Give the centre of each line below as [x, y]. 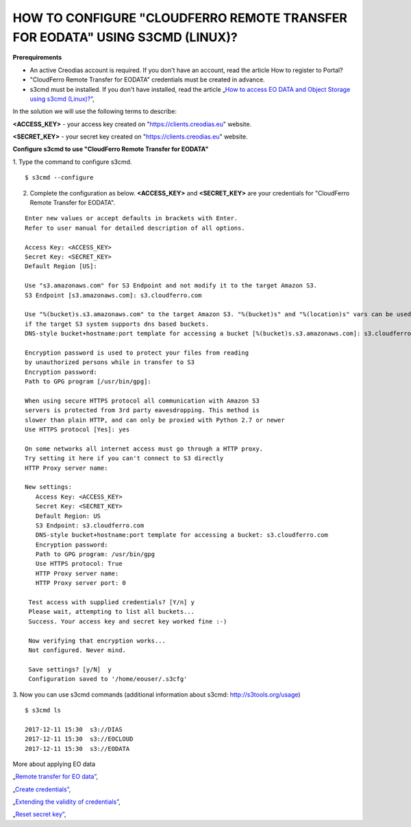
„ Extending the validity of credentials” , [67, 802]
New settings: [48, 487]
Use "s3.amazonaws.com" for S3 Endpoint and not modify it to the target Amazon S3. [171, 286]
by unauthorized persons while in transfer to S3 [110, 362]
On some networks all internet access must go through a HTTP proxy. [144, 448]
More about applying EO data [54, 764]
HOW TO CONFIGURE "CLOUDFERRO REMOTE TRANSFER [180, 18]
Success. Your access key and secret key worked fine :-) [128, 621]
